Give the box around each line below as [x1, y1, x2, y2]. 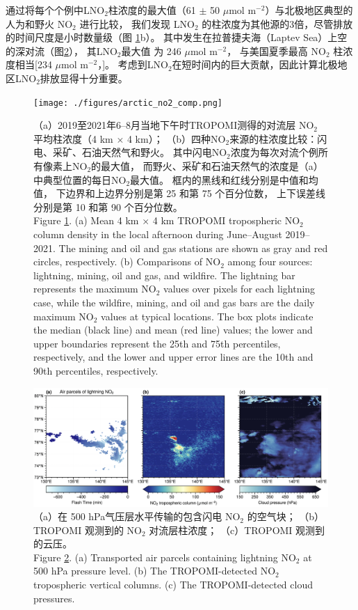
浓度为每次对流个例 [230, 145, 318, 159]
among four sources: [227, 254, 313, 269]
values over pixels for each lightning [163, 281, 316, 296]
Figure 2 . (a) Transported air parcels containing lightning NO [33, 549, 296, 564]
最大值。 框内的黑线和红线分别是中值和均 [130, 172, 318, 187]
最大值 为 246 [121, 43, 181, 58]
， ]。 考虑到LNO [97, 57, 168, 72]
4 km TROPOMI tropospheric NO [152, 213, 300, 228]
